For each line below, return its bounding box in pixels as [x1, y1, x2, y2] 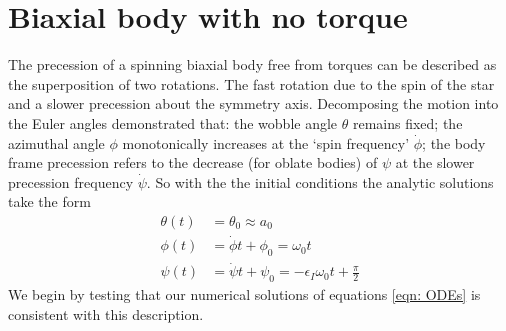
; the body [422, 132, 486, 153]
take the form [8, 191, 91, 212]
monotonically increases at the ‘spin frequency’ [122, 132, 410, 153]
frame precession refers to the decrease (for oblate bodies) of [8, 152, 378, 173]
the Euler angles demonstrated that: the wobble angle [8, 112, 338, 133]
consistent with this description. [8, 303, 204, 324]
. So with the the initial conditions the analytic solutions [146, 171, 494, 192]
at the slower [395, 152, 475, 173]
